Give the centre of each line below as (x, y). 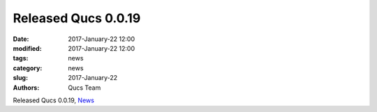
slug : (20, 78)
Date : (21, 39)
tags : (21, 58)
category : (28, 68)
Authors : (26, 88)
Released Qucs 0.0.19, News (53, 100)
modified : (27, 48)
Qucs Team (84, 88)
